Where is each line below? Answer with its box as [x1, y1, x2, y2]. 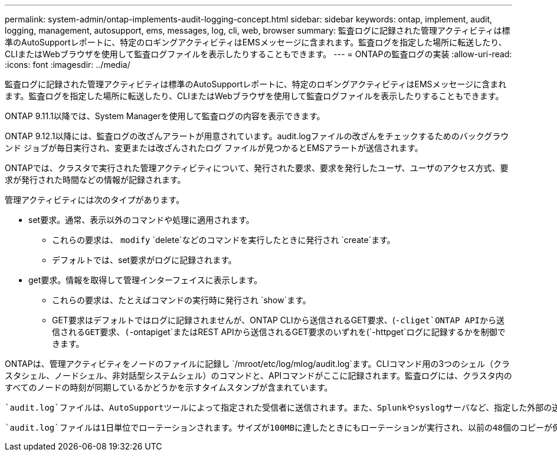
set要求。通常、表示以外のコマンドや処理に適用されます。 [28, 215, 254, 225]
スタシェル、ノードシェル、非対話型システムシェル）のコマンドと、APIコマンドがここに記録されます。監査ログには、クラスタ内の [5, 370, 512, 380]
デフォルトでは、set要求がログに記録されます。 [52, 255, 237, 265]
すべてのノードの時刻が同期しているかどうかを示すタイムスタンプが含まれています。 [5, 382, 333, 392]
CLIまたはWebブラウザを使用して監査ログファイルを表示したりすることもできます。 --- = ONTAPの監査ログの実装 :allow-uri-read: [5, 49, 512, 59]
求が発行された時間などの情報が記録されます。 [5, 175, 186, 185]
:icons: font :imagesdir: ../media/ [5, 60, 130, 70]
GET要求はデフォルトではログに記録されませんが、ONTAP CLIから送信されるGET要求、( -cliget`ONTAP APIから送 [52, 315, 505, 325]
